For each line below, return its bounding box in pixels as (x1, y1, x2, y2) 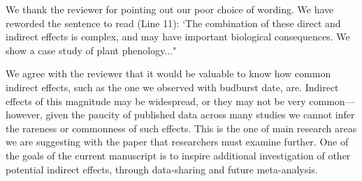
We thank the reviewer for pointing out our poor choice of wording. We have (6, 2, 334, 16)
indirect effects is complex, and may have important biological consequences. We (6, 29, 350, 44)
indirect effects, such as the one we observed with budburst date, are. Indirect (6, 79, 339, 94)
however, (6, 107, 43, 122)
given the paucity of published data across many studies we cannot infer (45, 107, 355, 122)
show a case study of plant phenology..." (6, 42, 177, 57)
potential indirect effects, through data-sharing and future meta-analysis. (6, 162, 318, 176)
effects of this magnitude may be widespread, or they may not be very (6, 93, 306, 108)
